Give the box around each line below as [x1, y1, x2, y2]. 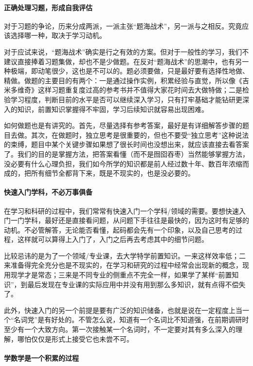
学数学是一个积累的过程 [4, 352, 79, 363]
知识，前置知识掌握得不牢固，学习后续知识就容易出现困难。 [17, 104, 208, 114]
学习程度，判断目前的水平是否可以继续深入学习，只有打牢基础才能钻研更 [10, 94, 242, 104]
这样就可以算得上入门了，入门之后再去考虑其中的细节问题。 [17, 234, 208, 244]
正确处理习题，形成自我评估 [4, 2, 92, 12]
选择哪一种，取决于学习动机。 [10, 30, 106, 40]
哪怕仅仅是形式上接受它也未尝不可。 [17, 333, 133, 344]
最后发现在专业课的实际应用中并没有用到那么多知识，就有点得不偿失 [27, 279, 246, 289]
